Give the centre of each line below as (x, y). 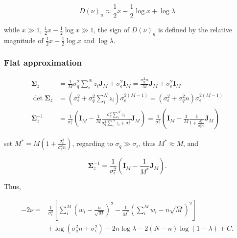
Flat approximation (43, 62)
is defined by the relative (195, 30)
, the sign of (112, 30)
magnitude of (24, 40)
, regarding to (93, 143)
